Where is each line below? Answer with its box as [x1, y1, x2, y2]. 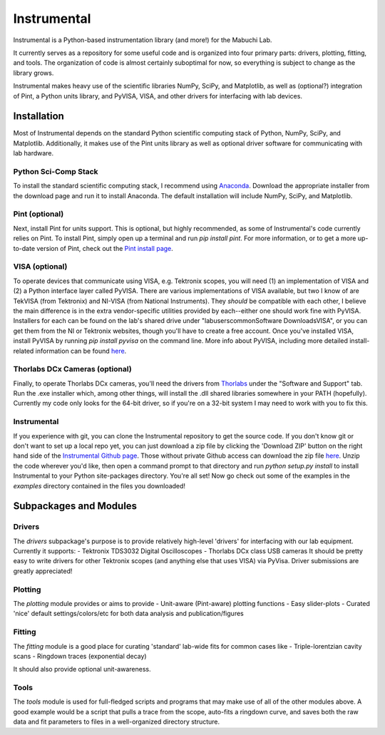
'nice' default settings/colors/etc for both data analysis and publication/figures [13, 610, 244, 618]
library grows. [13, 68, 54, 77]
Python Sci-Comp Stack [13, 166, 99, 176]
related [13, 346, 34, 355]
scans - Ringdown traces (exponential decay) [13, 652, 147, 660]
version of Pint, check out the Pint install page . [36, 244, 174, 252]
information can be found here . [35, 346, 127, 355]
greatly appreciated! [13, 567, 73, 575]
